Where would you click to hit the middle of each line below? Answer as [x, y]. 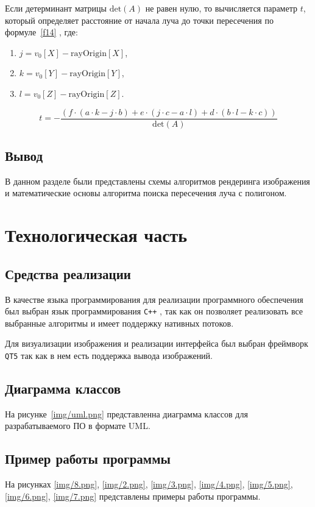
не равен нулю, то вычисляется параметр [221, 8]
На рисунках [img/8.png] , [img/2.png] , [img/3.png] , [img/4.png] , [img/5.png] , [149, 484]
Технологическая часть [96, 235]
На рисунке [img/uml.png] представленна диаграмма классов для [126, 413]
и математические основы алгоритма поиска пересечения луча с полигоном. [146, 193]
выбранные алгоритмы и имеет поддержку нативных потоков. [119, 323]
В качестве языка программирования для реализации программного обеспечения [154, 299]
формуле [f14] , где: [41, 32]
